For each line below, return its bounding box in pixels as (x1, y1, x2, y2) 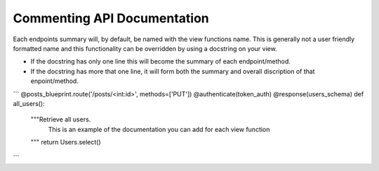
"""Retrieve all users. (30, 115, 91, 124)
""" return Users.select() (30, 138, 101, 147)
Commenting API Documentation (13, 10, 210, 26)
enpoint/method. (30, 77, 79, 85)
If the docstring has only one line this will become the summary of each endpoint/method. (30, 57, 291, 66)
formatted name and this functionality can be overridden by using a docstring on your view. (13, 44, 277, 52)
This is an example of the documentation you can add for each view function (48, 125, 270, 133)
